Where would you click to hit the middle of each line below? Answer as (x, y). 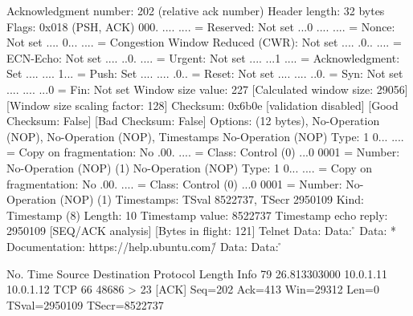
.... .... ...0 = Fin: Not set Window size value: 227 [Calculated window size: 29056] (207, 89)
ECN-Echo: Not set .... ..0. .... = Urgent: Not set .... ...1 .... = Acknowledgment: (203, 57)
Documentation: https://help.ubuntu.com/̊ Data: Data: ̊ (145, 246)
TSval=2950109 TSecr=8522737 (85, 304)
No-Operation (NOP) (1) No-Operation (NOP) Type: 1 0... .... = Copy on (190, 167)
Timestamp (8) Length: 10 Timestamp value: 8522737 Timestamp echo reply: (197, 215)
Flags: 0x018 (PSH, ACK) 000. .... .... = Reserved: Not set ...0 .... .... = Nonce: (201, 26)
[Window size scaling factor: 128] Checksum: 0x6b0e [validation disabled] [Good (202, 105)
